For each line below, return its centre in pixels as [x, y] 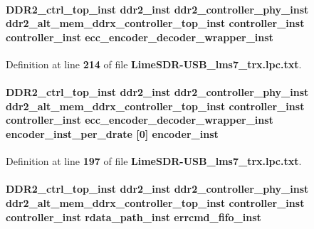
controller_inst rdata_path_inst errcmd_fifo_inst [134, 217]
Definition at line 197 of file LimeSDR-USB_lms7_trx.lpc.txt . [154, 161]
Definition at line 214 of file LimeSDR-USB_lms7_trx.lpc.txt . [154, 64]
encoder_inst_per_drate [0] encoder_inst [112, 133]
